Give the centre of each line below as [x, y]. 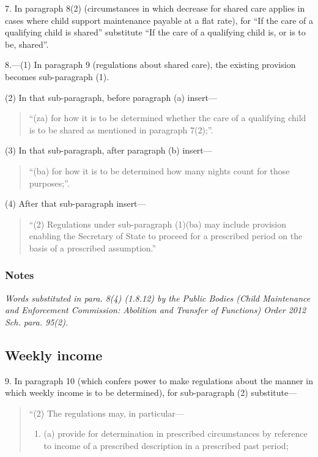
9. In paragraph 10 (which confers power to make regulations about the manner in [159, 380]
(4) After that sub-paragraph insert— [76, 203]
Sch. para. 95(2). [37, 321]
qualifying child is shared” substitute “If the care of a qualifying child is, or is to [155, 32]
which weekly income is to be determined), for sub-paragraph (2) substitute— [151, 392]
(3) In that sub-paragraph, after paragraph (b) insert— [109, 150]
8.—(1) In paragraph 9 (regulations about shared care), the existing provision [150, 65]
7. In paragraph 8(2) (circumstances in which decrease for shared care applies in [155, 8]
